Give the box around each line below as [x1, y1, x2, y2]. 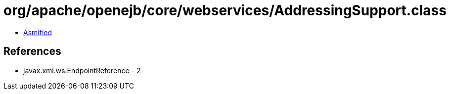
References [3, 45, 61, 58]
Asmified [23, 28, 52, 37]
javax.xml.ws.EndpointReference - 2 [23, 66, 141, 75]
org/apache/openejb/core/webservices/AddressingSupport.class [3, 2, 447, 19]
